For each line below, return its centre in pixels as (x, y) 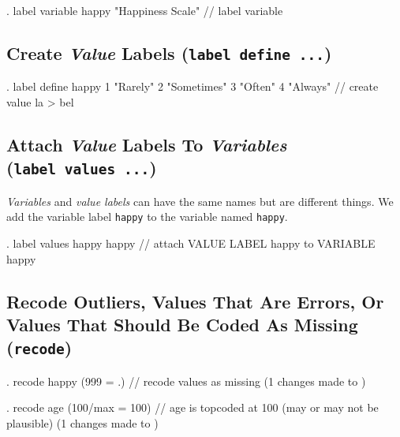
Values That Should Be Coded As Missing (182, 324)
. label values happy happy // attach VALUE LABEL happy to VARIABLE (191, 243)
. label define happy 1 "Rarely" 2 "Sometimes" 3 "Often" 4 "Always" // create (193, 86)
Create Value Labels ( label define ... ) (169, 52)
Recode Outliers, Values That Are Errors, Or (195, 301)
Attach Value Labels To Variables (147, 144)
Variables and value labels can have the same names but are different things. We (200, 201)
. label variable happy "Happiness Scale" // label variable (145, 10)
